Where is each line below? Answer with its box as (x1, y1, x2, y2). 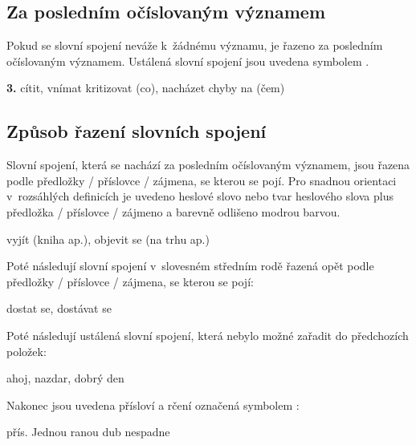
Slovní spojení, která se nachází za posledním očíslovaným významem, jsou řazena (6, 156, 410, 173)
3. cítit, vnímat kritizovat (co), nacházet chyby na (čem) (6, 79, 285, 96)
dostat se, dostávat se (6, 300, 112, 317)
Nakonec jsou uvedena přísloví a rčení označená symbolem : (6, 396, 300, 413)
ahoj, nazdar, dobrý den (6, 370, 124, 386)
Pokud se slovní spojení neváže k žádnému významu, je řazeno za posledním (6, 37, 383, 54)
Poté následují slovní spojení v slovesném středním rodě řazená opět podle (6, 257, 374, 274)
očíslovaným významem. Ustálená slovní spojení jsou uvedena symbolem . (6, 52, 369, 69)
